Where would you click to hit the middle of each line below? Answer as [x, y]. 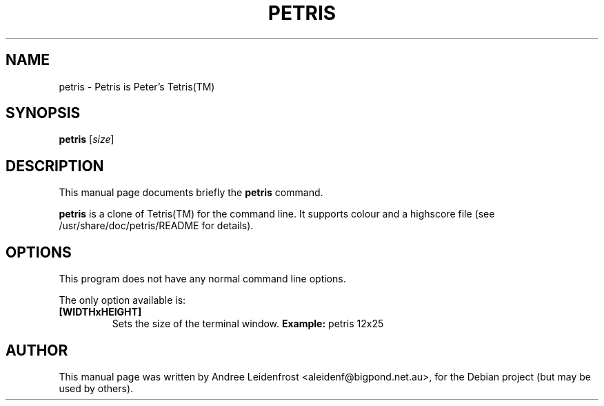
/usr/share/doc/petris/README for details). [156, 226]
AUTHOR [37, 350]
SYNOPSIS [43, 113]
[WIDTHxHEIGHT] [100, 312]
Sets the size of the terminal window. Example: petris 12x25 [248, 324]
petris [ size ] [87, 139]
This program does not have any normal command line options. [202, 279]
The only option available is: [122, 300]
